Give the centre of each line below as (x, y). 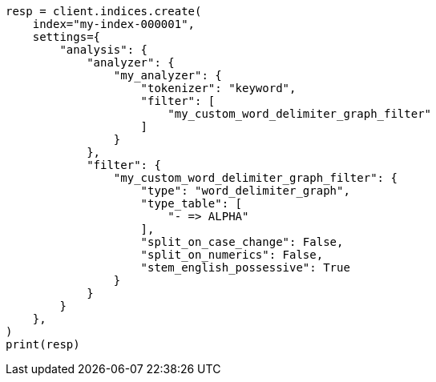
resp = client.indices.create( (104, 11)
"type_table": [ (192, 203)
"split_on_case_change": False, (242, 242)
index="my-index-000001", (114, 24)
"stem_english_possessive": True (245, 267)
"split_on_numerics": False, (232, 255)
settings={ (67, 37)
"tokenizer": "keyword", (218, 88)
